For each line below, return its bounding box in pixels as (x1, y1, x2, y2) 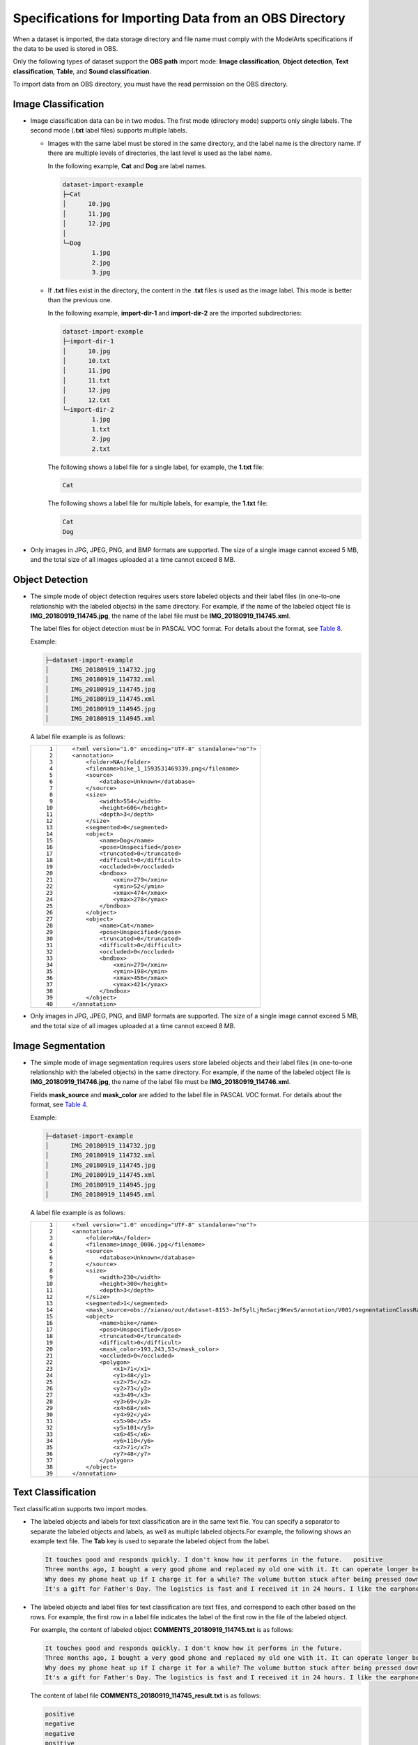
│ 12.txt (62, 396, 111, 404)
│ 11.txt (62, 376, 111, 384)
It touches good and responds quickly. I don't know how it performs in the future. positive (45, 1556, 383, 1564)
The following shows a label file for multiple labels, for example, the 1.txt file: (47, 499, 268, 507)
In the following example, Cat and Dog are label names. (47, 161, 207, 170)
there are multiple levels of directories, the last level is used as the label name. (47, 149, 272, 157)
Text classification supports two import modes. (13, 1504, 148, 1513)
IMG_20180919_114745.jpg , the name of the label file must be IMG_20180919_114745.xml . (30, 611, 291, 620)
